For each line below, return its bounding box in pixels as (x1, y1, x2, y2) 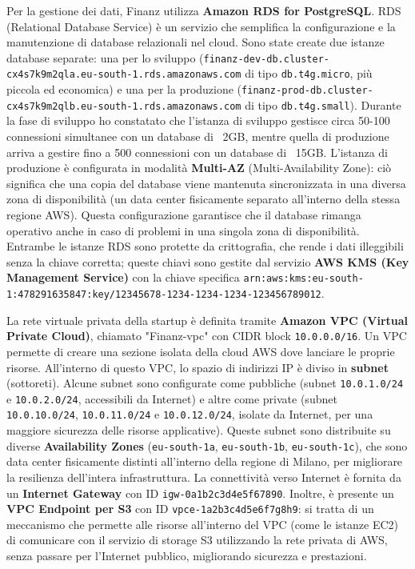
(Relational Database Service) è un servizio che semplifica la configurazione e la (6, 18, 396, 34)
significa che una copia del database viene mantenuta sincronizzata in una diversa (6, 174, 406, 191)
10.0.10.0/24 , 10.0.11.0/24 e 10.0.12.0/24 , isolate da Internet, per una (6, 406, 373, 423)
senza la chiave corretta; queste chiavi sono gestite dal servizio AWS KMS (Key (6, 253, 409, 270)
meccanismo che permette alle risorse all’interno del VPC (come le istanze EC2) (6, 515, 398, 532)
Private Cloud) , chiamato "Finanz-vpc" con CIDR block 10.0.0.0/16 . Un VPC (6, 327, 407, 344)
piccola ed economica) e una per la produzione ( (6, 81, 242, 98)
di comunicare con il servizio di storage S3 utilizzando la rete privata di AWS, (6, 531, 388, 548)
